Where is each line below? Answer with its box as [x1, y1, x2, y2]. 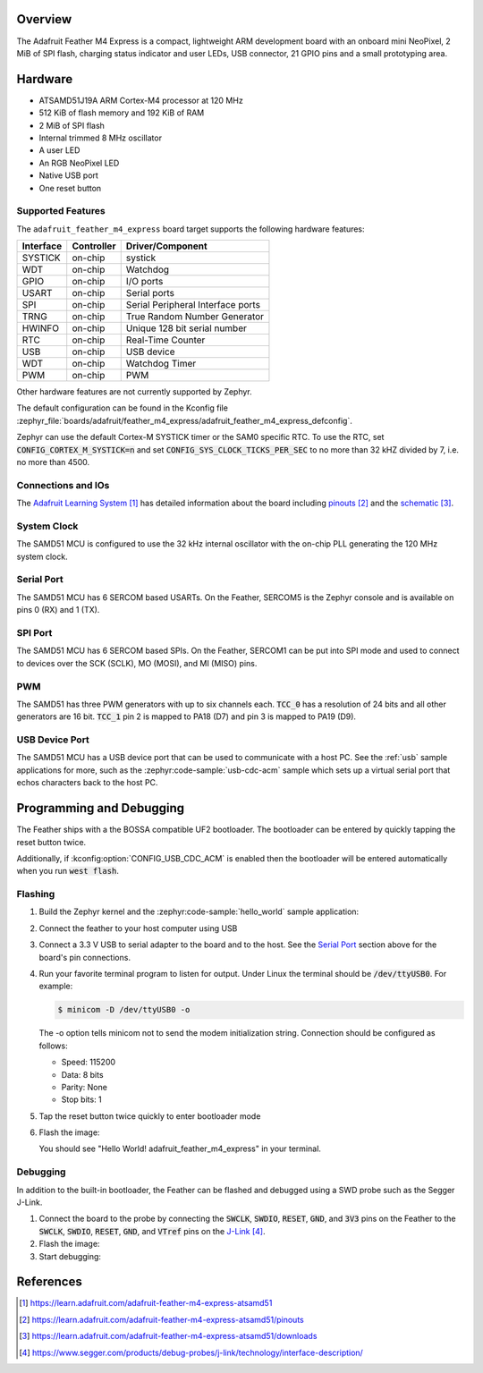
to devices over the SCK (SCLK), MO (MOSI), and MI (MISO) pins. [16, 657, 258, 668]
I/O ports [125, 275, 164, 288]
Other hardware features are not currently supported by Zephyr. [16, 386, 252, 397]
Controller [72, 240, 116, 252]
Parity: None [61, 1081, 107, 1092]
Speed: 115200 [61, 1056, 116, 1068]
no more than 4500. [16, 457, 90, 468]
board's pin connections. [38, 952, 131, 962]
